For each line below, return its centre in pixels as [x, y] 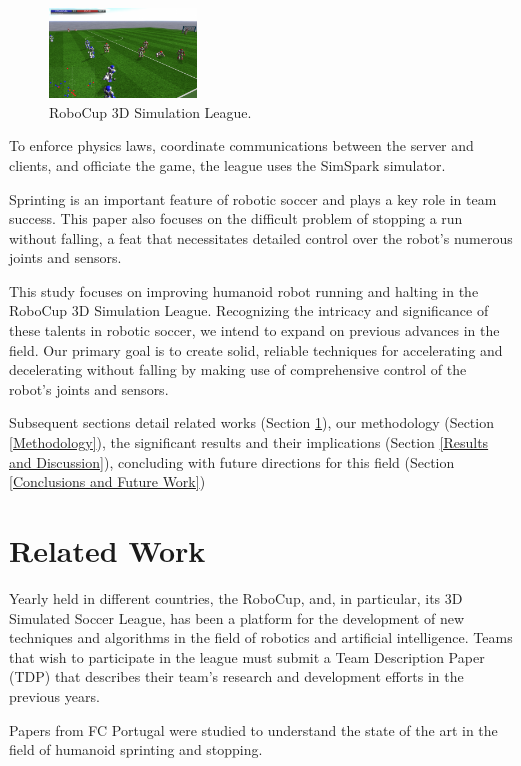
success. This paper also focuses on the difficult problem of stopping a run [236, 218]
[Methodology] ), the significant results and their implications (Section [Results [249, 442]
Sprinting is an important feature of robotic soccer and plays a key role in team [253, 198]
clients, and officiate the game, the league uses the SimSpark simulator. [227, 164]
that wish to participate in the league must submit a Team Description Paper [247, 656]
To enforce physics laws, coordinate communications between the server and [241, 145]
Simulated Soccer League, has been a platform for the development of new [236, 617]
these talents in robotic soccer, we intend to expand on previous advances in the [254, 330]
